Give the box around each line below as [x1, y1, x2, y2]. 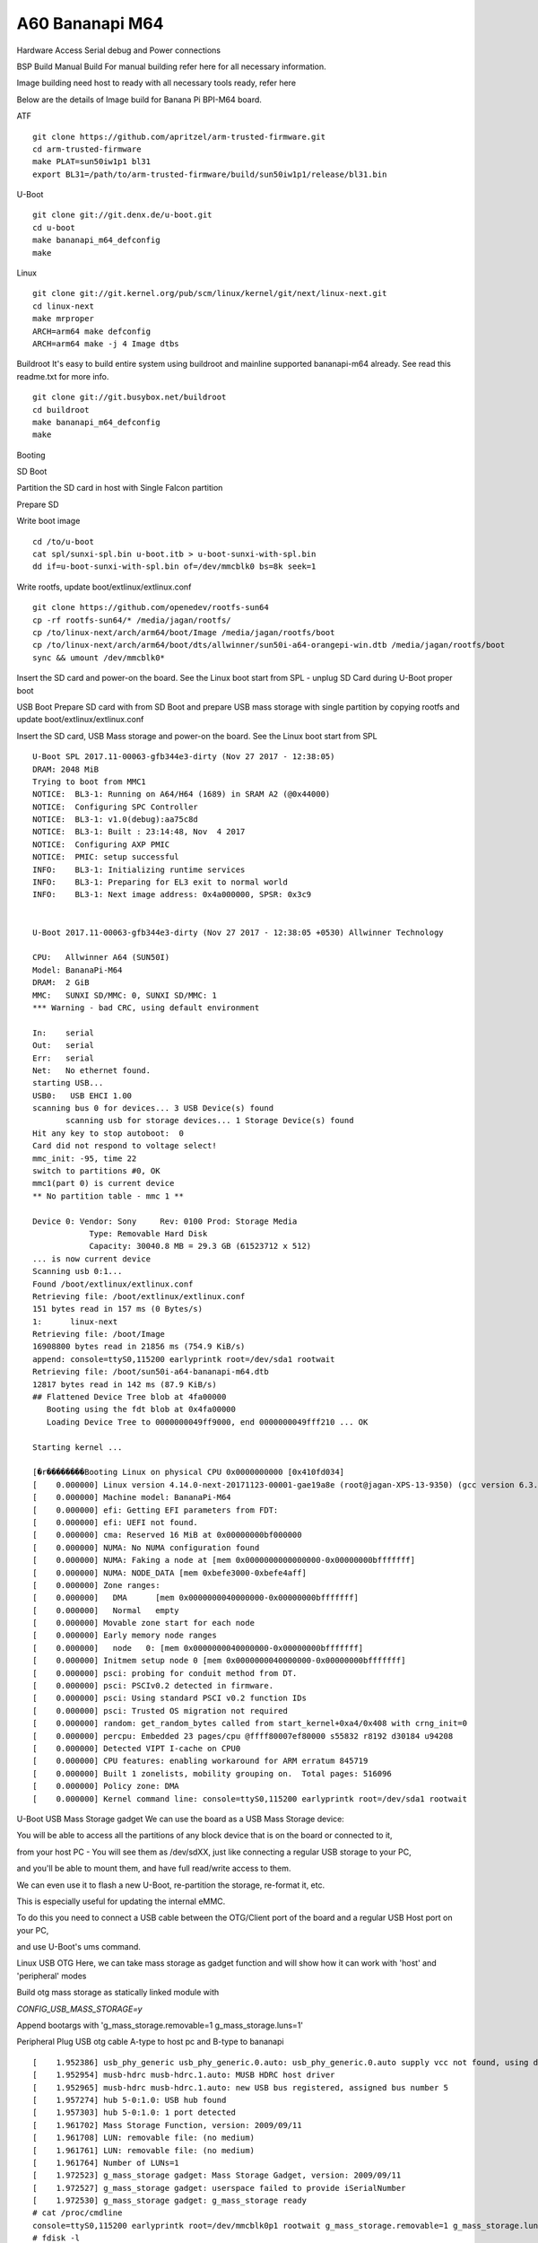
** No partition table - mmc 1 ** [32, 1191, 184, 1201]
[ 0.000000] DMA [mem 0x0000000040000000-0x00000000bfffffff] [32, 1593, 359, 1603]
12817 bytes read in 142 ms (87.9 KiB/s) [32, 1379, 217, 1390]
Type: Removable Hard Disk [89, 1228, 208, 1238]
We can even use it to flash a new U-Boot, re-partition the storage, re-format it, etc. [16, 1880, 325, 1890]
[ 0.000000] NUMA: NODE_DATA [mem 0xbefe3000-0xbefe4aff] [32, 1567, 307, 1578]
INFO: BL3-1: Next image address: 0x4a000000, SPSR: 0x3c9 [32, 889, 312, 900]
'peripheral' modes [16, 1970, 87, 1981]
